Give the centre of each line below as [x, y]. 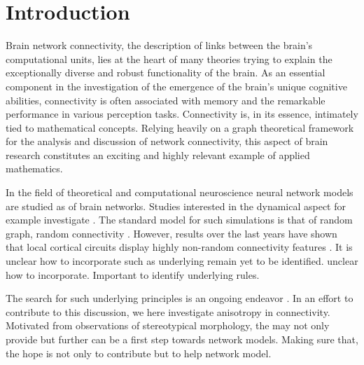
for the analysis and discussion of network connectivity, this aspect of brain [167, 141]
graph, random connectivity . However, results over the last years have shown [171, 233]
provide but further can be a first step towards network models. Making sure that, [182, 339]
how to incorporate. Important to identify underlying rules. [133, 274]
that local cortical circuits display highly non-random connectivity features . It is [179, 247]
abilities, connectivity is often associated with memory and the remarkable [166, 100]
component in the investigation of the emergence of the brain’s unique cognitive [176, 86]
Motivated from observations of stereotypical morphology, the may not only [168, 325]
